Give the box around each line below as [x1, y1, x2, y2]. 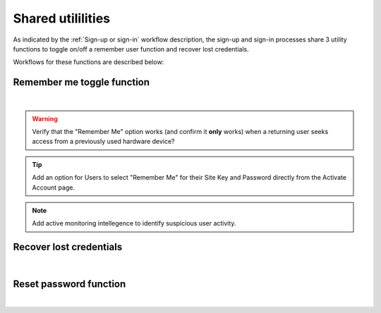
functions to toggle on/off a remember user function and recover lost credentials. [13, 44, 250, 53]
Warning [32, 114, 58, 123]
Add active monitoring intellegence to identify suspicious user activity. [32, 219, 236, 228]
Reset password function [13, 278, 126, 290]
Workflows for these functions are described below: [13, 58, 164, 66]
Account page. [32, 183, 75, 192]
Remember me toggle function [13, 76, 150, 88]
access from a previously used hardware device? [32, 137, 176, 146]
